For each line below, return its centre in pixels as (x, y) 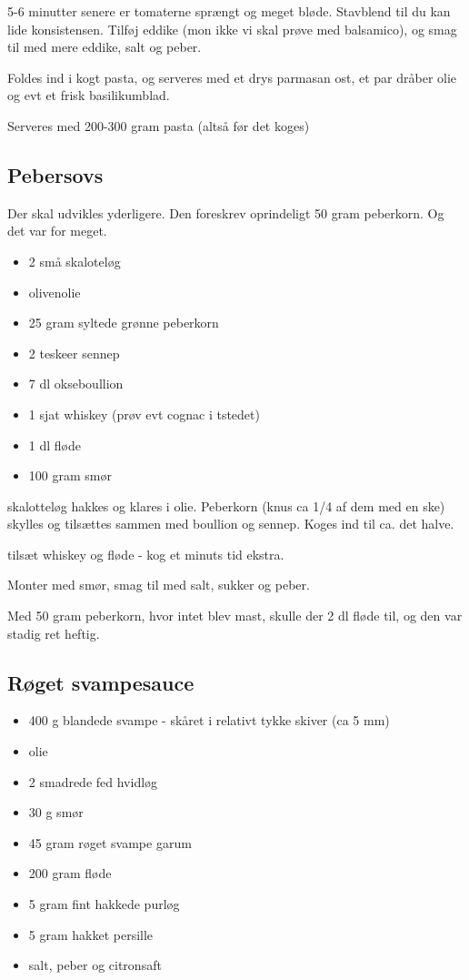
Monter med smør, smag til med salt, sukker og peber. (159, 585)
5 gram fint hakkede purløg (104, 904)
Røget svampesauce (101, 682)
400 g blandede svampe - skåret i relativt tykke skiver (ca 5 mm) (209, 720)
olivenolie (55, 292)
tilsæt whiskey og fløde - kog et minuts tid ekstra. (146, 554)
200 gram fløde (70, 873)
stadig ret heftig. (54, 633)
